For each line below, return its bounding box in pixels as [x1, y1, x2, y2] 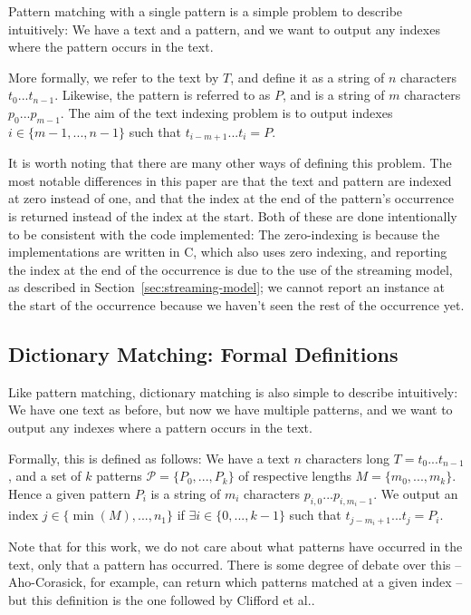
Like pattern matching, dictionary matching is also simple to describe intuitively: [8, 382, 458, 401]
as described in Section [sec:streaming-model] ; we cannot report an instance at [8, 278, 445, 297]
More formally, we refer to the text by [8, 67, 219, 86]
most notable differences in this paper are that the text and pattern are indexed [8, 171, 452, 190]
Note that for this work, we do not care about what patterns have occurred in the [8, 537, 463, 556]
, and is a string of [283, 85, 385, 104]
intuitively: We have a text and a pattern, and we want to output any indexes [8, 19, 440, 38]
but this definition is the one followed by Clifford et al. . [8, 591, 315, 610]
